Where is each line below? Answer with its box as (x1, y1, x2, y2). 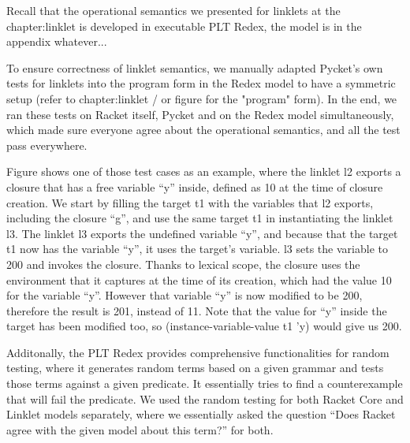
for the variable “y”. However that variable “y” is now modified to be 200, (6, 287, 363, 303)
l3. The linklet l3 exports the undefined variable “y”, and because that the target (6, 225, 398, 241)
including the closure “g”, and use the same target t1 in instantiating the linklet (6, 210, 393, 226)
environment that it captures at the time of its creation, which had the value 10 (6, 271, 392, 288)
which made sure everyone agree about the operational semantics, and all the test (6, 121, 401, 138)
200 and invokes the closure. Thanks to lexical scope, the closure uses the (6, 255, 360, 272)
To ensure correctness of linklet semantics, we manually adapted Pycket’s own (6, 59, 383, 76)
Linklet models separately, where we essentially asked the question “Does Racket (6, 406, 396, 423)
